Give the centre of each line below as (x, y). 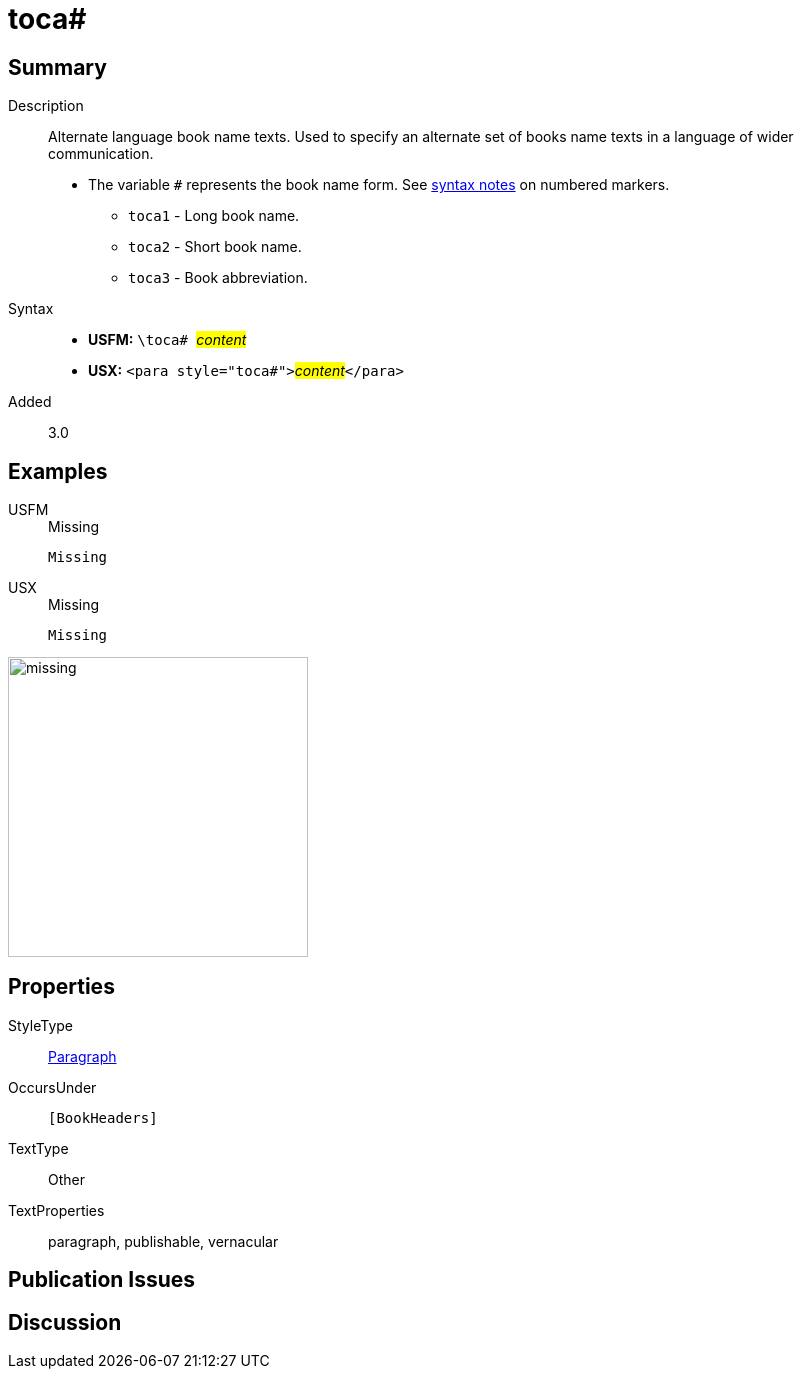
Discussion (65, 1322)
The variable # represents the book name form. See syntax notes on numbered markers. (379, 185)
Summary (57, 67)
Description (46, 106)
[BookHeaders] (103, 1117)
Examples (58, 471)
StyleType (40, 1025)
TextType (38, 1148)
